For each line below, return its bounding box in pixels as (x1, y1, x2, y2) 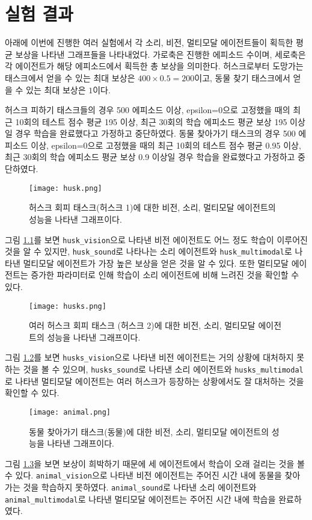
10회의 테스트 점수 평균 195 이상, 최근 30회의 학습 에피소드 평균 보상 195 (15, 115, 287, 128)
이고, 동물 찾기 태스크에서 (194, 71, 290, 84)
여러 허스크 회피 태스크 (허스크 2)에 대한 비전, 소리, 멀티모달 (29, 319, 255, 332)
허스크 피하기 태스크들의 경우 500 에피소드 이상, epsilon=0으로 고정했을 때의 (5, 104, 290, 116)
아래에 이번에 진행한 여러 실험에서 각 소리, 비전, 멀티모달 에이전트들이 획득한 (5, 36, 293, 49)
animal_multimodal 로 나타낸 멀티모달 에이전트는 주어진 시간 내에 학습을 (5, 492, 276, 505)
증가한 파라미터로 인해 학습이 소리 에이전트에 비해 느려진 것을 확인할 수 (31, 268, 299, 281)
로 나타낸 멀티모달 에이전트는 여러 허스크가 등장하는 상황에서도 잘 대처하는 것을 (5, 374, 304, 387)
